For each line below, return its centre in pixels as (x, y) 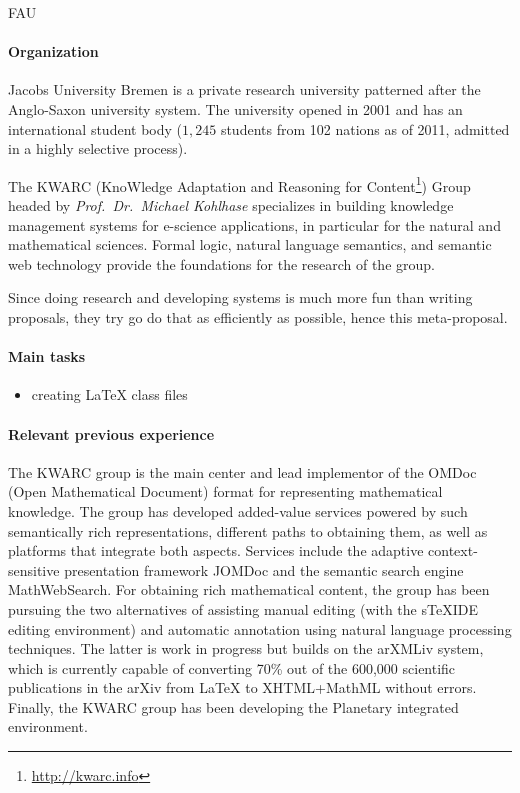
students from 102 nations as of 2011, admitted (365, 128)
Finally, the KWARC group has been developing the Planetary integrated (233, 706)
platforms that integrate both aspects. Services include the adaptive (216, 550)
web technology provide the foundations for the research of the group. (221, 263)
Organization (53, 51)
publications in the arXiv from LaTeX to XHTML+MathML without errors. (242, 687)
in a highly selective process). (98, 148)
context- (453, 550)
